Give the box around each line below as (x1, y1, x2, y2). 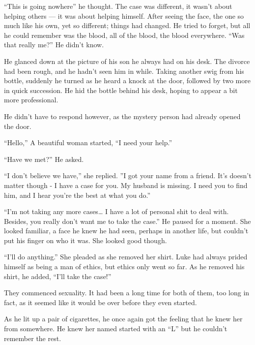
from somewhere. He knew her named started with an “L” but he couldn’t (4, 323, 227, 334)
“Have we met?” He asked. (4, 154, 84, 164)
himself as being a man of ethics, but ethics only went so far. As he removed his (4, 261, 245, 272)
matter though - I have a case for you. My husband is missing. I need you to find (4, 180, 248, 190)
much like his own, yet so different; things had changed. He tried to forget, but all (4, 20, 251, 31)
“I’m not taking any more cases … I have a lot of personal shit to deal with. (4, 206, 229, 217)
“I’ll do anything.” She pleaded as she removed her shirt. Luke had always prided (4, 251, 248, 262)
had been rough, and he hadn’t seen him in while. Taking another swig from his (4, 65, 244, 76)
